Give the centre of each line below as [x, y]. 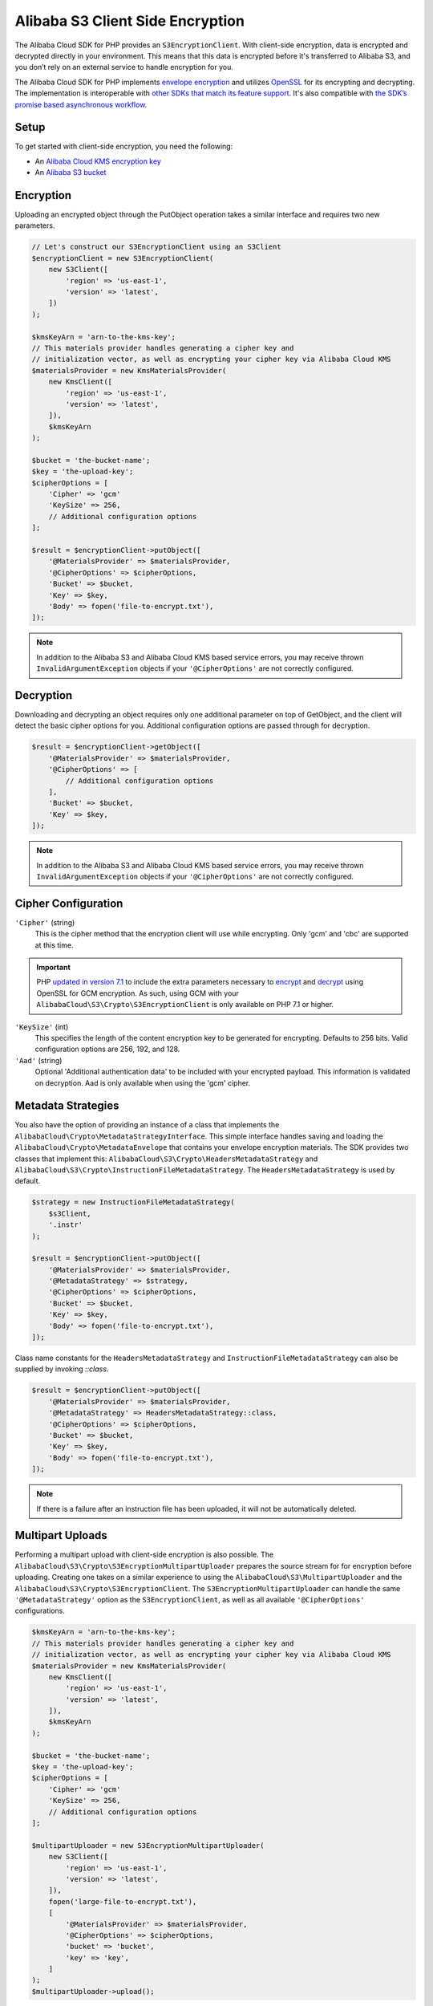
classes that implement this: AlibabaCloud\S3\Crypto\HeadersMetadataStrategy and [166, 1159]
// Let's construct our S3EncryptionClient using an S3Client [156, 247]
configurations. [40, 1611]
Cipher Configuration [69, 903]
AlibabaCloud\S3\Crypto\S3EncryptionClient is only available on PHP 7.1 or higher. [185, 1005]
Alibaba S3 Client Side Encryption [129, 21]
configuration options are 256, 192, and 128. [107, 1049]
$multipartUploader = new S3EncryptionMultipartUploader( [148, 1845]
